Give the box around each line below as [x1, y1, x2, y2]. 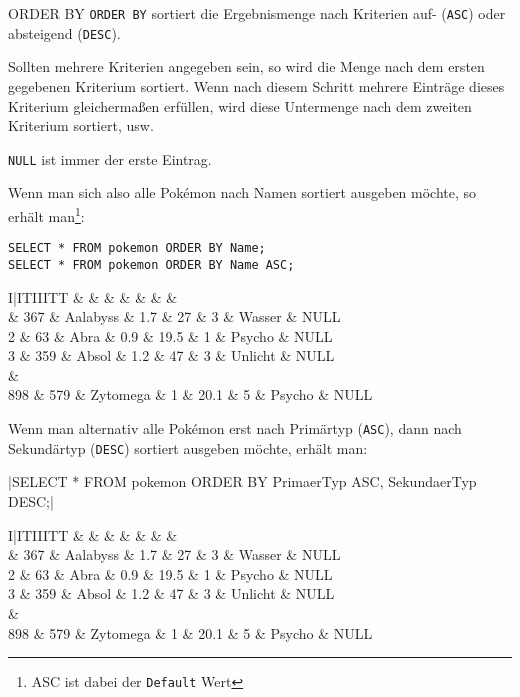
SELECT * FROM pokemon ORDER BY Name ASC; [8, 257, 295, 272]
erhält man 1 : [8, 202, 85, 226]
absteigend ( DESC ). [8, 22, 121, 43]
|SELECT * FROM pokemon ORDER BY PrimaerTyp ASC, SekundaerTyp [8, 471, 477, 492]
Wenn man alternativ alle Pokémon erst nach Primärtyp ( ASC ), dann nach [8, 418, 462, 439]
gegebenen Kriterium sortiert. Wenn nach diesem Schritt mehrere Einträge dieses [8, 75, 505, 96]
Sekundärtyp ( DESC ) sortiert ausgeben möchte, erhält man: [8, 437, 368, 458]
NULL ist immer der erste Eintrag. [8, 148, 212, 169]
